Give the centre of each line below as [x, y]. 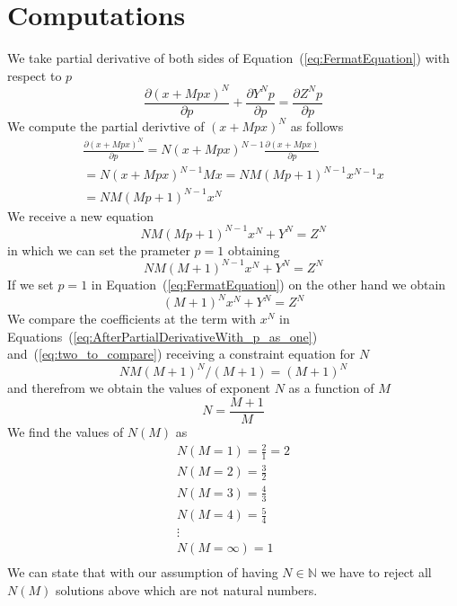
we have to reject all [376, 572]
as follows [317, 125]
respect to [35, 75]
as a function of [331, 388]
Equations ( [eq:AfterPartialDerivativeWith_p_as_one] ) [163, 336]
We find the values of [66, 431]
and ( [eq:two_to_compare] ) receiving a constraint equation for [181, 354]
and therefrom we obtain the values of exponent [139, 388]
